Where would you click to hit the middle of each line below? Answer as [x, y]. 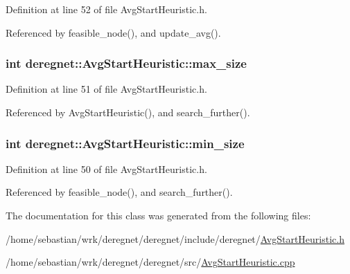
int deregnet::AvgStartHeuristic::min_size [125, 143]
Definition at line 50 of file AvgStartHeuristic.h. [106, 168]
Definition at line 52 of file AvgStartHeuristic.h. [106, 9]
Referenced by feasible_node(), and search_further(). [119, 192]
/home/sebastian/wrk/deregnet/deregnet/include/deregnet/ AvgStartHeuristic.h [175, 238]
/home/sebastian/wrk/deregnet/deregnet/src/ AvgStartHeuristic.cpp [150, 262]
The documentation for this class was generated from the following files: [158, 215]
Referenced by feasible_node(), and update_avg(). [113, 32]
